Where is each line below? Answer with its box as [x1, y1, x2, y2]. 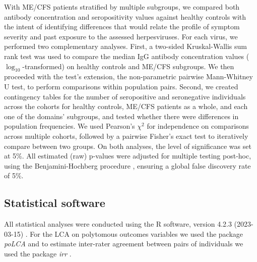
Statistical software [4, 195, 105, 211]
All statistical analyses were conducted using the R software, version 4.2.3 [4, 219, 232, 229]
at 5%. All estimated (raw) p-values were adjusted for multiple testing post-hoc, [4, 150, 251, 161]
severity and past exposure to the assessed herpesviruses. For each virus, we [4, 31, 238, 41]
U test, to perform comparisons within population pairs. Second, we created [4, 81, 238, 91]
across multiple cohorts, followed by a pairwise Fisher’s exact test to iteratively [4, 130, 248, 141]
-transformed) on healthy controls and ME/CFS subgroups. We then [22, 61, 234, 71]
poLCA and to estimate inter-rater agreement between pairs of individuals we [4, 238, 243, 249]
